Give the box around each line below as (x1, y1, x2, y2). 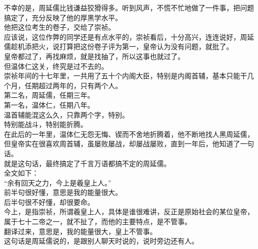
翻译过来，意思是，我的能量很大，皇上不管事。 (4, 226, 157, 236)
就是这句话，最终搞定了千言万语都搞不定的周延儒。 (4, 158, 171, 168)
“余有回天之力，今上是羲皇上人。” (4, 177, 112, 187)
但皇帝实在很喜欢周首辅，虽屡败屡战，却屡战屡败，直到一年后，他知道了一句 (4, 138, 254, 149)
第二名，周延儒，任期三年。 (4, 90, 94, 100)
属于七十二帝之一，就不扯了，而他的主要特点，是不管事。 (4, 216, 192, 227)
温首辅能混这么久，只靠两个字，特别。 (4, 109, 129, 120)
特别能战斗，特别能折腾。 (4, 119, 87, 129)
